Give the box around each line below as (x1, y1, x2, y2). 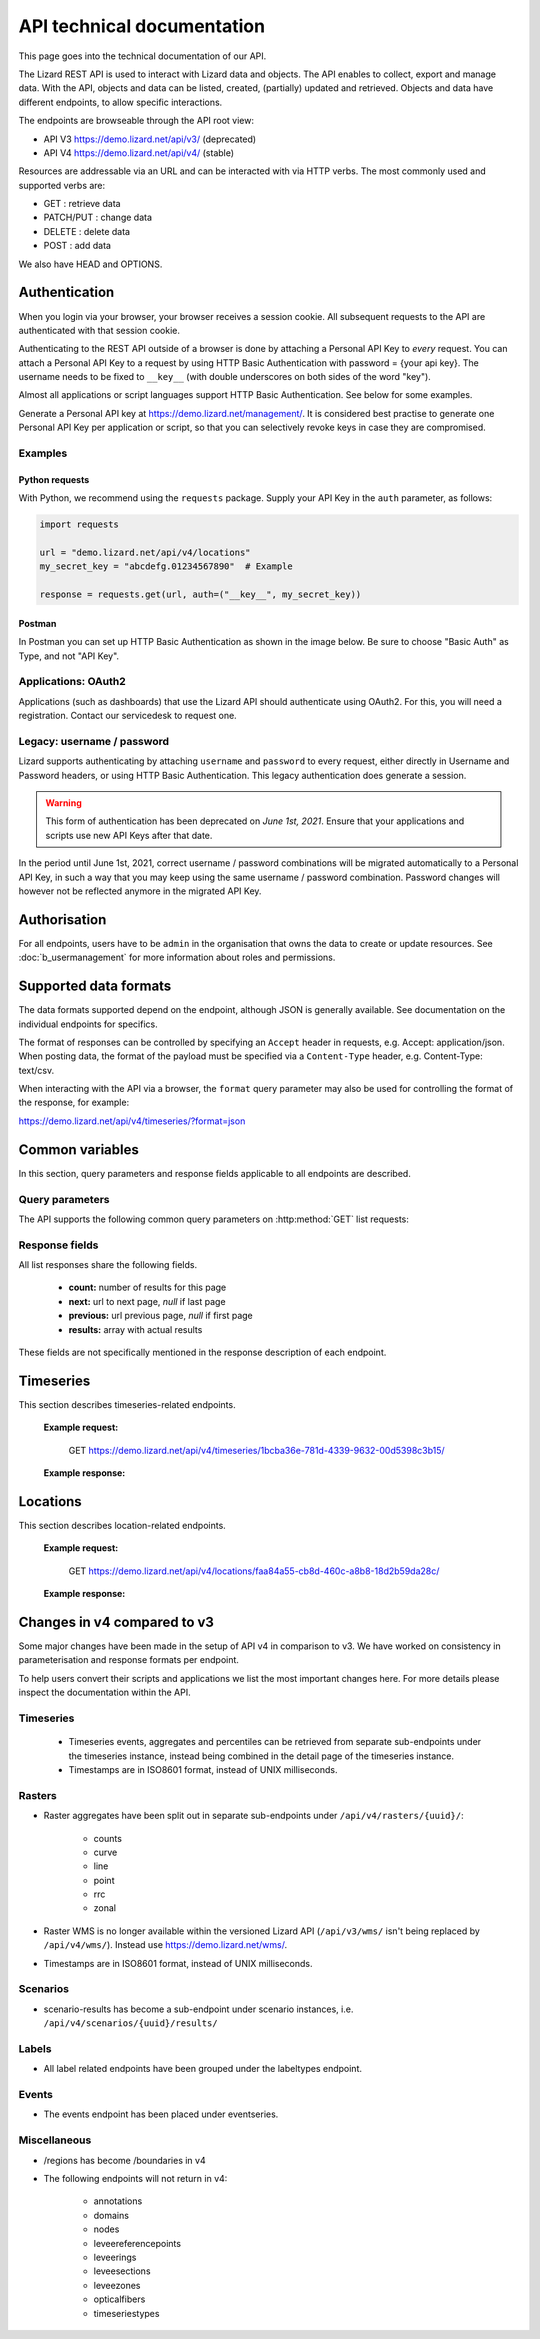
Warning (45, 796, 82, 809)
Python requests (18, 473, 90, 485)
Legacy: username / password (18, 734, 170, 748)
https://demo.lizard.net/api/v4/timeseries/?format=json (18, 1115, 246, 1127)
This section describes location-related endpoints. (18, 1520, 227, 1531)
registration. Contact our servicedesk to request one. (18, 710, 237, 722)
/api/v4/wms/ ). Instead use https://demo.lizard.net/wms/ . (43, 1939, 288, 1951)
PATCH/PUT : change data (43, 211, 153, 224)
